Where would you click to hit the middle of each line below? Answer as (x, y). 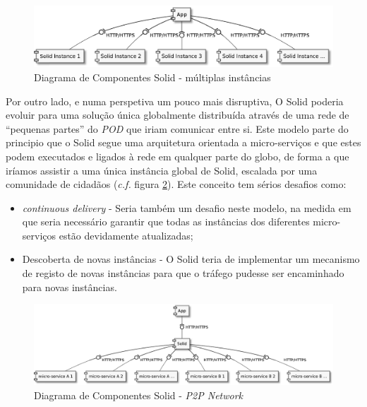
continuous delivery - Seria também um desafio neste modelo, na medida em (187, 207)
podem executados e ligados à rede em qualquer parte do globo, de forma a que (178, 156)
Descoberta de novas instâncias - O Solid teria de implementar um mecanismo (191, 259)
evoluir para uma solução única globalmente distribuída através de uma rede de (178, 115)
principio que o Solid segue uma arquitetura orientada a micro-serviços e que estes (183, 142)
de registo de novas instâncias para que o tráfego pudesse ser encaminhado (183, 273)
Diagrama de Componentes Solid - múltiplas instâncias (152, 77)
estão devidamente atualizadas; (126, 235)
